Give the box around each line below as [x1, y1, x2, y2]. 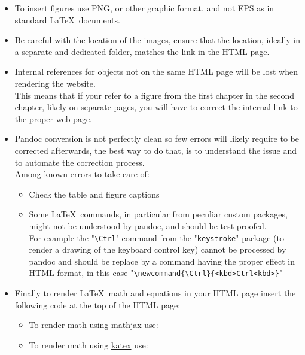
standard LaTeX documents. [14, 13, 120, 26]
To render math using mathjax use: [29, 318, 158, 331]
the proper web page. [14, 112, 92, 125]
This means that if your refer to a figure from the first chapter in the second [14, 89, 295, 101]
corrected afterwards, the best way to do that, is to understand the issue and [14, 144, 297, 156]
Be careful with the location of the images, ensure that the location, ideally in [14, 34, 300, 46]
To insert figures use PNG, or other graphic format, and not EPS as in [14, 2, 274, 14]
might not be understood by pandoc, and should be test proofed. [29, 219, 267, 232]
